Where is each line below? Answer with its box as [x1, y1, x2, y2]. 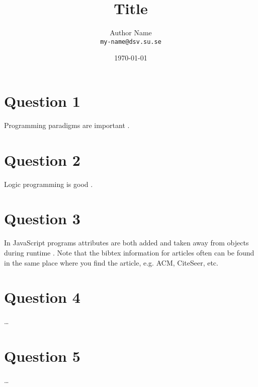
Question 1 [4, 90, 80, 111]
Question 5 [4, 346, 80, 366]
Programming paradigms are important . [4, 119, 130, 130]
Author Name [110, 27, 152, 38]
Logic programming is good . [4, 178, 93, 189]
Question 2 [4, 149, 80, 170]
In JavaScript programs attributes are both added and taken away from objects [4, 237, 249, 248]
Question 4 [4, 287, 80, 307]
